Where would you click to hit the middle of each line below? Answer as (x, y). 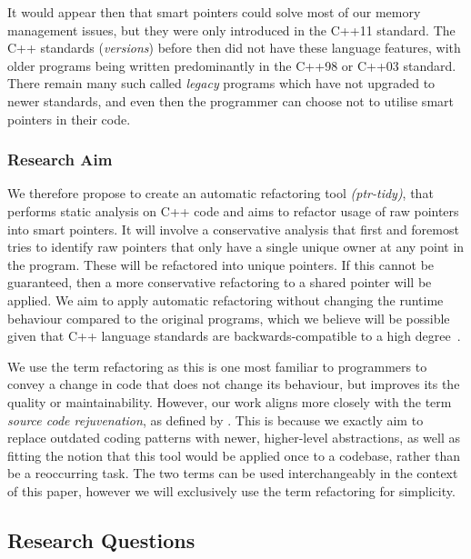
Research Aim (60, 160)
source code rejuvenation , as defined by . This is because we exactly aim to (215, 419)
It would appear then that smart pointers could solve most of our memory (214, 12)
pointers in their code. (69, 119)
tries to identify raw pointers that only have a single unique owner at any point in (236, 247)
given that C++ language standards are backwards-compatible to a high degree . (234, 336)
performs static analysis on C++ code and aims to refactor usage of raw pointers (233, 210)
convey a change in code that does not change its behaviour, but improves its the (234, 384)
